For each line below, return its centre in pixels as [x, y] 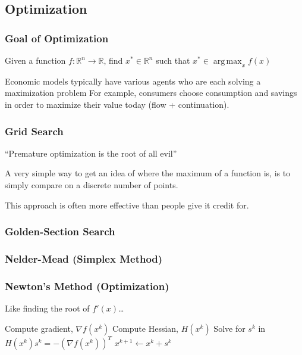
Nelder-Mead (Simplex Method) [84, 258]
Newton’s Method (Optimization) [87, 286]
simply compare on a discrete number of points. [92, 184]
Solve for [229, 328]
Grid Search [34, 131]
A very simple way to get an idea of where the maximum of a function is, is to [148, 173]
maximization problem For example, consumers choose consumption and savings [151, 93]
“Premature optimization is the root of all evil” [91, 153]
